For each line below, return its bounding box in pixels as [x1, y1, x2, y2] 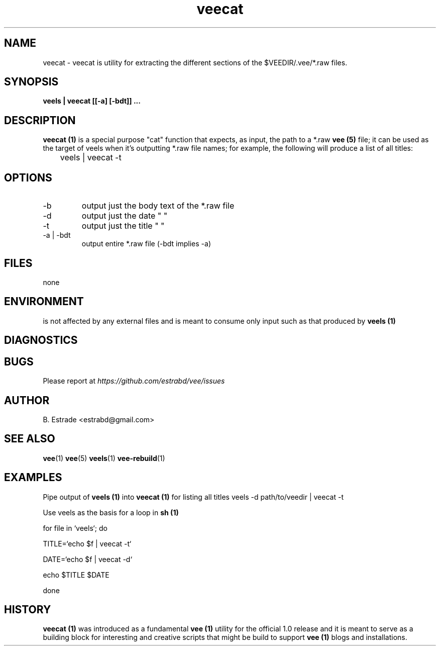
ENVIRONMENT [4, 295, 84, 308]
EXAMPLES [4, 471, 62, 484]
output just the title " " [81, 221, 165, 231]
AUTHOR [4, 394, 50, 407]
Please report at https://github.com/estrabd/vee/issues [43, 377, 225, 386]
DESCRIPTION [4, 114, 76, 127]
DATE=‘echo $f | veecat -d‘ [43, 554, 133, 564]
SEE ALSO [4, 432, 55, 445]
